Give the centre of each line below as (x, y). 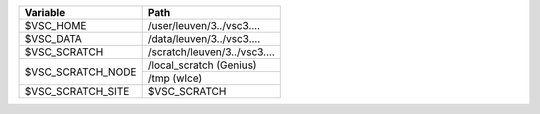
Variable (45, 12)
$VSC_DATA (53, 38)
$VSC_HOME (55, 25)
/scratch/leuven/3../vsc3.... (211, 52)
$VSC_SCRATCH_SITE (77, 91)
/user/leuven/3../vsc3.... (203, 25)
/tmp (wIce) (175, 78)
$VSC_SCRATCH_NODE (80, 72)
